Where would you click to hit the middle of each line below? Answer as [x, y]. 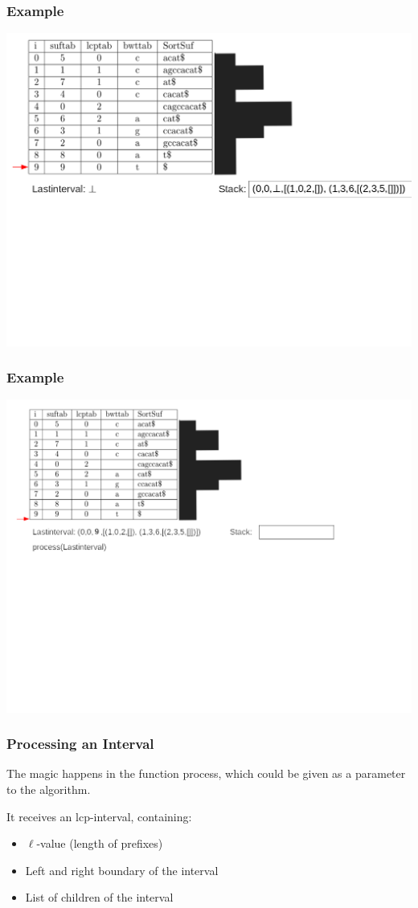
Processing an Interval [80, 744]
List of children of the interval [99, 897]
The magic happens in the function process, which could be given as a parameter [206, 773]
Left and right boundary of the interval [122, 870]
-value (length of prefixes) [100, 843]
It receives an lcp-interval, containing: [99, 816]
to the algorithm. [49, 789]
